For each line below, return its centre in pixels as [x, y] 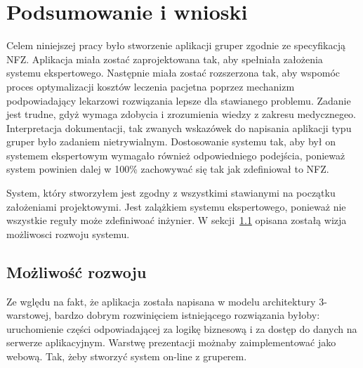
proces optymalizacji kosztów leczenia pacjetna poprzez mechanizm [151, 86]
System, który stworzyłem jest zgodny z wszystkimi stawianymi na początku [171, 193]
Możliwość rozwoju [77, 271]
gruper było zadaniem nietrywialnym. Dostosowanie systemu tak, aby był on [171, 142]
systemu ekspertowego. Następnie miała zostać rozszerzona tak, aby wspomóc [173, 73]
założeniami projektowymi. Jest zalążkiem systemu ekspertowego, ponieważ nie [176, 206]
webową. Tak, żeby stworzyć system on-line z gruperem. [127, 356]
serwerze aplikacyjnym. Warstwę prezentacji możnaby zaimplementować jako [171, 342]
